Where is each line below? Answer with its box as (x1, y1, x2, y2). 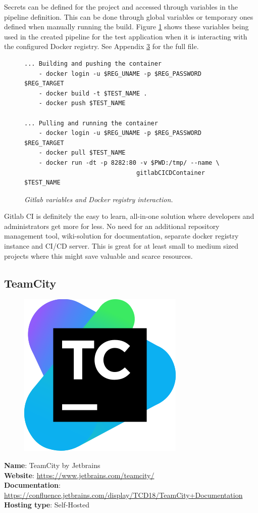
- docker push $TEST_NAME (38, 100, 126, 107)
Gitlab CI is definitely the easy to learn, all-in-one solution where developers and (4, 211, 254, 221)
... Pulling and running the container (24, 119, 158, 127)
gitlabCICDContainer (136, 169, 205, 176)
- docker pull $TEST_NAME (38, 149, 126, 157)
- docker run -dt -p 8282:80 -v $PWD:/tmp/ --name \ (38, 159, 220, 166)
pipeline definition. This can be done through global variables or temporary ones (4, 11, 253, 22)
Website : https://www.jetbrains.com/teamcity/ (4, 470, 154, 480)
